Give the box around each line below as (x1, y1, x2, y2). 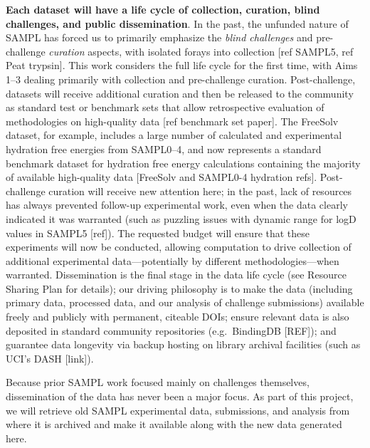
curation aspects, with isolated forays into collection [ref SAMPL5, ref (48, 43, 354, 58)
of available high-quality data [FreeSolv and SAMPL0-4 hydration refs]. (6, 170, 317, 184)
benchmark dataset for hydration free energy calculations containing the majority (6, 155, 361, 170)
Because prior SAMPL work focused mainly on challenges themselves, (6, 375, 310, 390)
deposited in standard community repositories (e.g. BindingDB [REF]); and (6, 323, 337, 338)
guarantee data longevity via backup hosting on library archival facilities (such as (6, 337, 361, 352)
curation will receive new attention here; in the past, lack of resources (48, 183, 352, 198)
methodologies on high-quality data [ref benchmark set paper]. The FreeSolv (6, 113, 339, 128)
